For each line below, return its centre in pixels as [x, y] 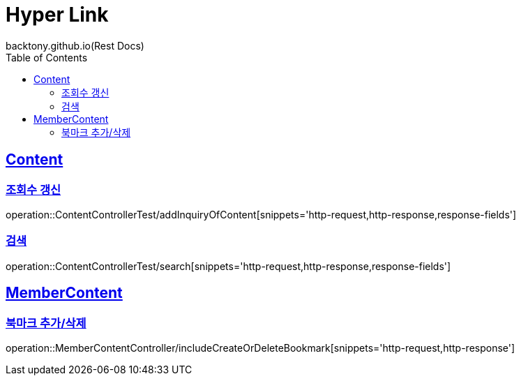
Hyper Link [57, 15]
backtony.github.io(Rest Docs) [75, 45]
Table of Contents [47, 57]
